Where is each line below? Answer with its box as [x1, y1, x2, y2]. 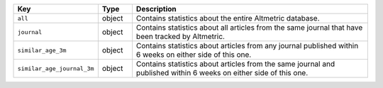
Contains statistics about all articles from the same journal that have [135, 23, 363, 32]
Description [135, 4, 177, 13]
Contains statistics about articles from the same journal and [135, 59, 335, 69]
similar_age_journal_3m [17, 65, 94, 72]
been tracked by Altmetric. [135, 32, 225, 41]
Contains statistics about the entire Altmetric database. [135, 13, 320, 23]
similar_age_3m [17, 46, 67, 54]
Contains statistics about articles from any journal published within [135, 41, 359, 50]
